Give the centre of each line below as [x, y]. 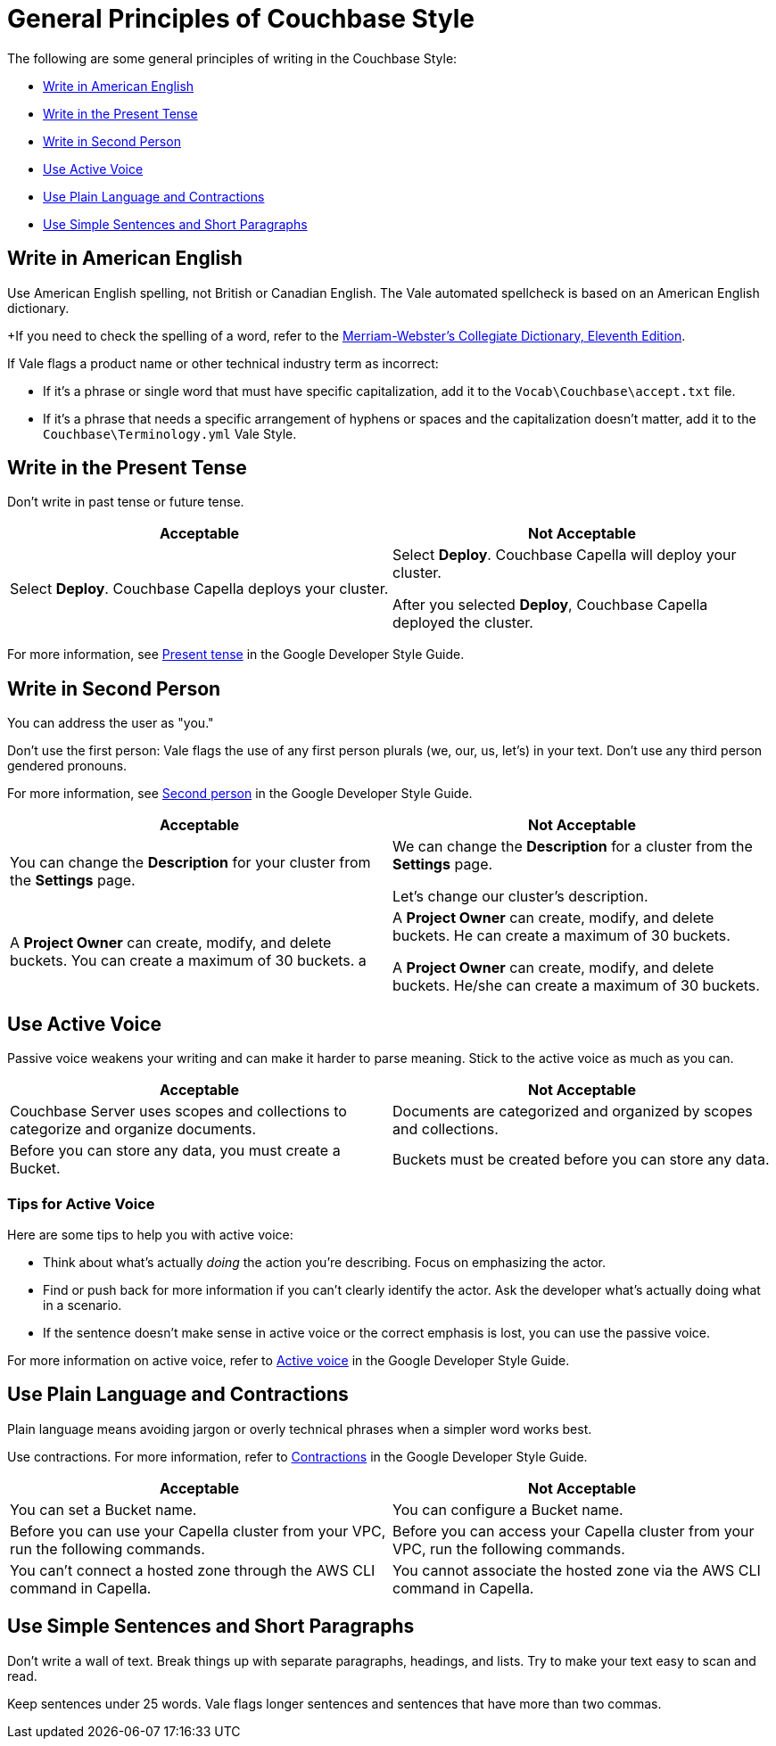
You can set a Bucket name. [103, 1509]
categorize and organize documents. [133, 1129]
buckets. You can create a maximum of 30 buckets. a [188, 961]
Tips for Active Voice [81, 1203]
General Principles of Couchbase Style [241, 19]
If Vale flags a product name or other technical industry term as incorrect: [223, 363]
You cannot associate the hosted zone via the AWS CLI [577, 1570]
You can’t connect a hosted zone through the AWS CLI [193, 1570]
